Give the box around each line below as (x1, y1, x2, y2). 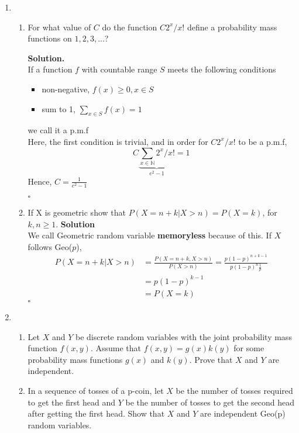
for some (233, 342, 264, 354)
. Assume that (90, 342, 142, 354)
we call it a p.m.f (28, 124, 89, 136)
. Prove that (189, 353, 233, 365)
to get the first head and (28, 396, 116, 408)
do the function (102, 20, 157, 33)
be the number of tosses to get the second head (125, 396, 294, 408)
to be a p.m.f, (238, 135, 287, 147)
